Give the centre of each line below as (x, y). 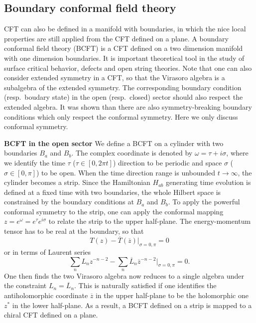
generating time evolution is (208, 182)
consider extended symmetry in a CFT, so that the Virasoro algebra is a (115, 78)
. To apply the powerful (204, 202)
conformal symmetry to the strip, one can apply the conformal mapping (114, 211)
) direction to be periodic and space (167, 162)
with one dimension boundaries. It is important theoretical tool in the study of (124, 58)
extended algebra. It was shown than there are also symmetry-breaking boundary (128, 106)
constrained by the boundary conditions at (69, 202)
